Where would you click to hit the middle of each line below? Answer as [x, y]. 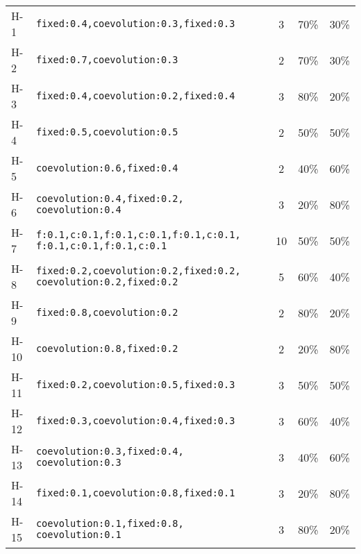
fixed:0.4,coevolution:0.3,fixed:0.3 [135, 24]
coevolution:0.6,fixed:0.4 [107, 168]
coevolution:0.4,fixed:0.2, [110, 199]
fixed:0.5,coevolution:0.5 [107, 132]
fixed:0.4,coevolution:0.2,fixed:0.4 [135, 96]
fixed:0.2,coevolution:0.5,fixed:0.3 [135, 385]
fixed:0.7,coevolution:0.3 [107, 60]
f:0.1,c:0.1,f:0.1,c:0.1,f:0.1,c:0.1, [138, 235]
